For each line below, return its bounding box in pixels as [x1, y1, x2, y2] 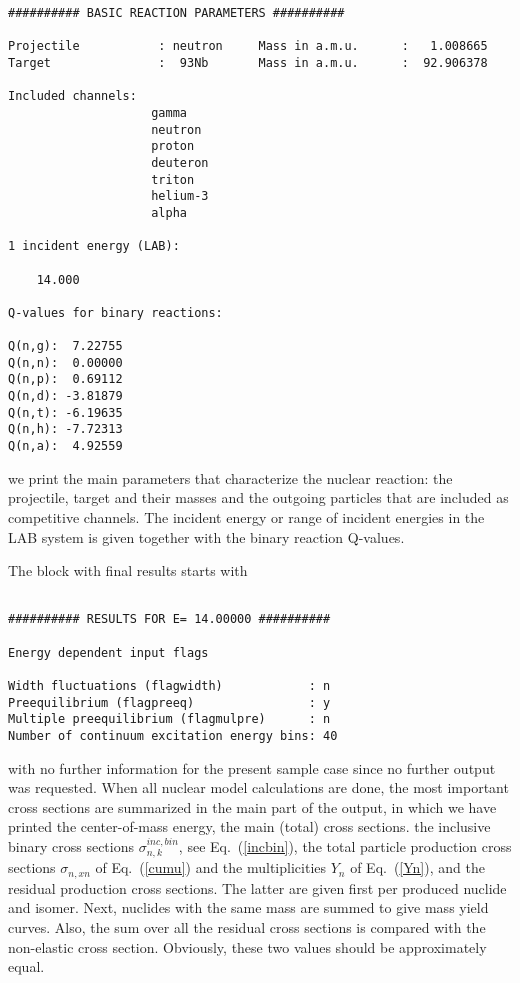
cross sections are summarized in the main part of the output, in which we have [8, 796, 497, 817]
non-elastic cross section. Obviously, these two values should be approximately [8, 936, 487, 957]
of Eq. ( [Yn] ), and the [350, 857, 485, 878]
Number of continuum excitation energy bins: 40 [8, 728, 338, 743]
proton [151, 139, 195, 154]
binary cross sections [8, 835, 134, 856]
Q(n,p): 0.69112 [8, 372, 123, 387]
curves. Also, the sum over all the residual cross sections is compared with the [8, 917, 486, 938]
